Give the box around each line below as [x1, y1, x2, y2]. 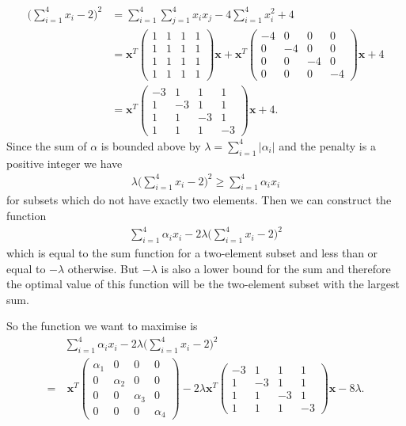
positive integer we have [6, 154, 123, 171]
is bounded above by [101, 137, 201, 154]
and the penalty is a [279, 137, 376, 154]
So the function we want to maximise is [6, 318, 198, 334]
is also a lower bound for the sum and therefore [161, 260, 391, 276]
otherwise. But [67, 260, 139, 276]
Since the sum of [6, 137, 87, 154]
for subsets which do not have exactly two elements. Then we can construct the [6, 192, 392, 208]
